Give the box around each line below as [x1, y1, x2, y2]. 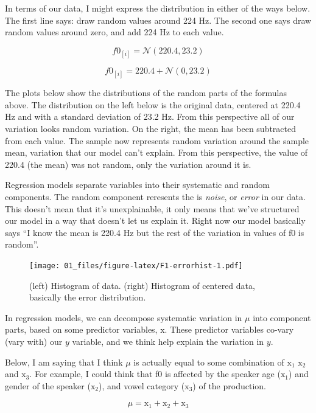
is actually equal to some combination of [133, 355, 284, 368]
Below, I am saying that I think [5, 355, 123, 368]
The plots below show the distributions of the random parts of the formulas [5, 86, 287, 99]
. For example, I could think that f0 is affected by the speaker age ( [29, 367, 281, 380]
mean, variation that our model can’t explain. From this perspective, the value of [5, 146, 308, 159]
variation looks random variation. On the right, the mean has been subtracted [5, 122, 297, 134]
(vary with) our [5, 335, 63, 347]
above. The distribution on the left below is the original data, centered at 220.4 [5, 98, 301, 111]
